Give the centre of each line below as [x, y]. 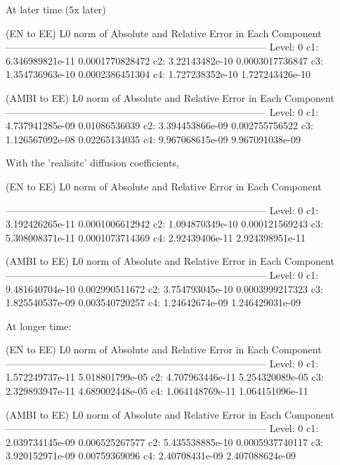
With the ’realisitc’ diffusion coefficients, [92, 163]
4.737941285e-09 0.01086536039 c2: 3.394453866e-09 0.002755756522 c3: [159, 125]
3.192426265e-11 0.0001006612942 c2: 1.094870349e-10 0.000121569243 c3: [164, 224]
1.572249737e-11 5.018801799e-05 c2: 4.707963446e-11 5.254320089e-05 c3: [165, 377]
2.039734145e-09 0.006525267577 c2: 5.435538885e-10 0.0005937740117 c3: [164, 441]
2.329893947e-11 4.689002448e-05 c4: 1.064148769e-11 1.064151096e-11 [157, 391]
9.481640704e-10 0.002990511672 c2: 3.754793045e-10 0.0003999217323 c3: [164, 288]
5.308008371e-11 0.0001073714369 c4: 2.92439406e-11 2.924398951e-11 [156, 237]
